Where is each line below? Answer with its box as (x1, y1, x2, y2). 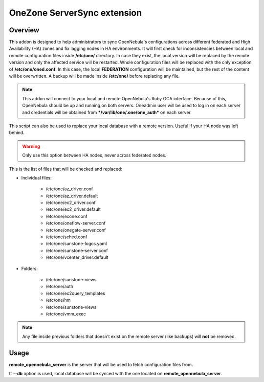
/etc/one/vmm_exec (45, 311, 86, 316)
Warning (22, 143, 40, 149)
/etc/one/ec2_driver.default (45, 206, 101, 212)
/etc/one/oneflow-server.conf (45, 220, 106, 226)
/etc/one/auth (45, 284, 73, 290)
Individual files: (21, 175, 52, 180)
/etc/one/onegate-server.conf (45, 227, 106, 233)
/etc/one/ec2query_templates (45, 290, 105, 296)
